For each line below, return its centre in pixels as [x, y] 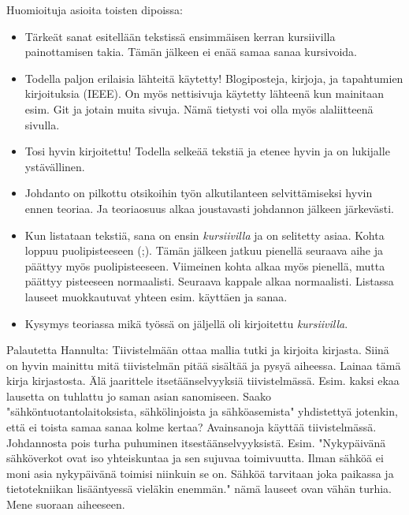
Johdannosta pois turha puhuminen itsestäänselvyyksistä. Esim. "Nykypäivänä [196, 442]
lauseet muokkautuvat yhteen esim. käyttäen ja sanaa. [156, 296]
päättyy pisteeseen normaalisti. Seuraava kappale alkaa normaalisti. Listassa [209, 281]
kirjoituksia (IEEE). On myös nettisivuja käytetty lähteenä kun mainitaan [204, 93]
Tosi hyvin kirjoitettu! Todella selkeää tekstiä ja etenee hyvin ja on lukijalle [207, 151]
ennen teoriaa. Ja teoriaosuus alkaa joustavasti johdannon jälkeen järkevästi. [209, 208]
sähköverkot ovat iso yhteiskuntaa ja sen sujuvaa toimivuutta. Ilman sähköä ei [195, 458]
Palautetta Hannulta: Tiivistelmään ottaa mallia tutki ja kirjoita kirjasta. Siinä [198, 350]
